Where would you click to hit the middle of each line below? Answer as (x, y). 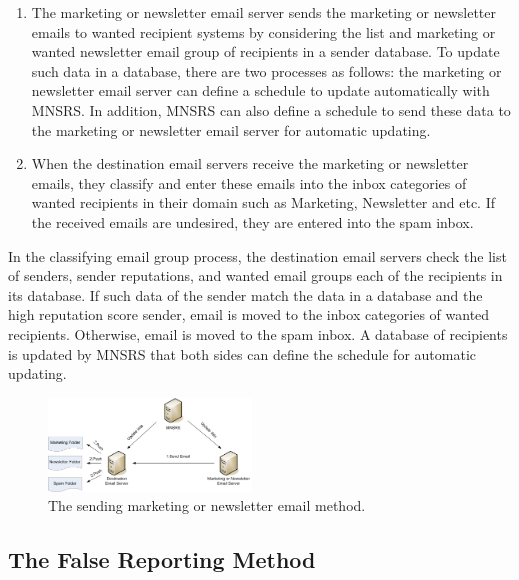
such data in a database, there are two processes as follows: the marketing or (266, 70)
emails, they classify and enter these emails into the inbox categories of (249, 182)
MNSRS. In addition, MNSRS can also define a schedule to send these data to (271, 109)
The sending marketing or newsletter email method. (207, 505)
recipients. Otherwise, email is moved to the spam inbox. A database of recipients (258, 333)
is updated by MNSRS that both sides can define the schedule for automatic (242, 353)
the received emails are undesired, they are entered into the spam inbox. (252, 221)
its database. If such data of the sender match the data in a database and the (245, 294)
